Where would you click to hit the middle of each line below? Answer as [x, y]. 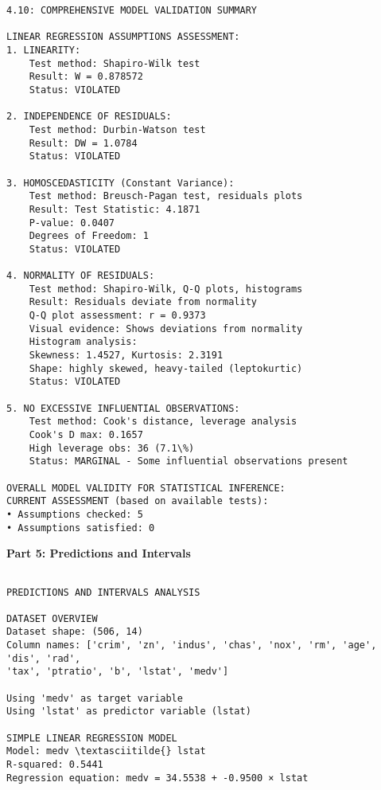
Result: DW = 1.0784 [83, 143]
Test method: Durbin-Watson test [117, 129]
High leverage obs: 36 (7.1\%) [112, 448]
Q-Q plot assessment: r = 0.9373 [117, 316]
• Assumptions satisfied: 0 [81, 528]
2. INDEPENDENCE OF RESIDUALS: [89, 117]
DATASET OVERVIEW [52, 618]
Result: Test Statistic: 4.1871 [115, 209]
